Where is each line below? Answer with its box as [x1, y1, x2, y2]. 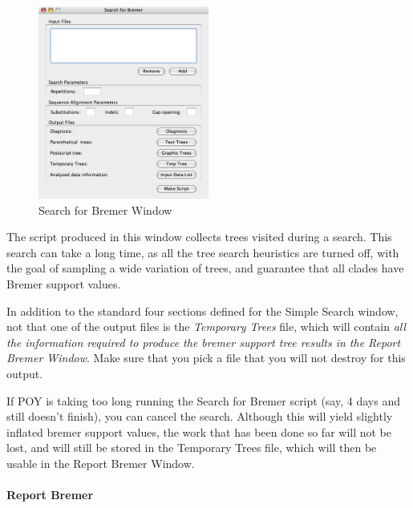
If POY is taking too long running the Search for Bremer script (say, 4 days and [6, 392, 400, 409]
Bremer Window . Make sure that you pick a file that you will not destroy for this [6, 349, 406, 366]
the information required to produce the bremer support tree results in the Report [6, 333, 401, 350]
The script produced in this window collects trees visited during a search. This [6, 228, 392, 245]
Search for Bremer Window [38, 201, 172, 218]
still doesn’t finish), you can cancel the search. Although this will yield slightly [6, 408, 393, 425]
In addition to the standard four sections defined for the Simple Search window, [6, 302, 399, 319]
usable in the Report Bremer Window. [6, 454, 195, 471]
